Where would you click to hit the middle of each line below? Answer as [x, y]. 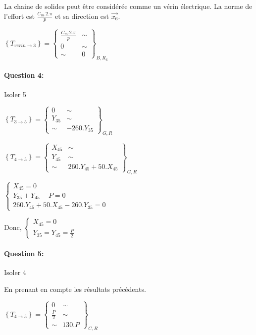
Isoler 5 [15, 94]
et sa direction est [82, 16]
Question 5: [24, 253]
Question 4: [24, 75]
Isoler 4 [15, 272]
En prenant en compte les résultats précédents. [75, 289]
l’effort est [19, 16]
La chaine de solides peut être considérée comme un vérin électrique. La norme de [128, 6]
